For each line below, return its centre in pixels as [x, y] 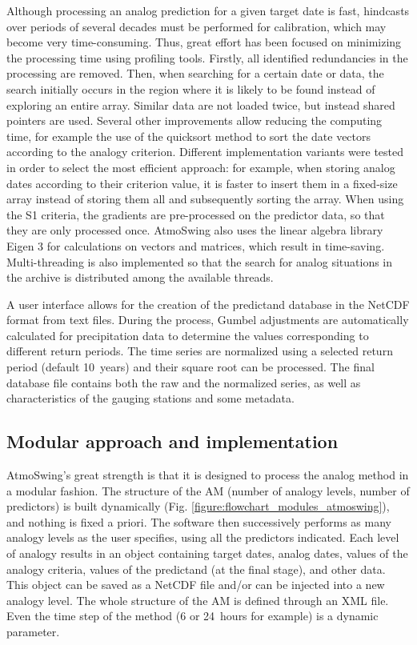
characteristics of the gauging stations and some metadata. [150, 398]
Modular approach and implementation [172, 441]
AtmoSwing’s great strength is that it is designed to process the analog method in [208, 475]
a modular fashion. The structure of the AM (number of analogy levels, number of [208, 490]
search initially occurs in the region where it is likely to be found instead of [191, 88]
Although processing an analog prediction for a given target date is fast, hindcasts [208, 10]
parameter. [33, 631]
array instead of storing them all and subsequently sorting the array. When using [205, 199]
